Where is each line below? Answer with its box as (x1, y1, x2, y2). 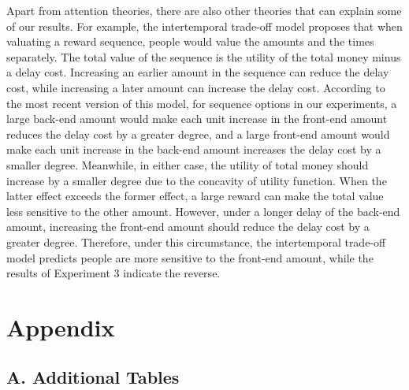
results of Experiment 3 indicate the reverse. (6, 265, 221, 281)
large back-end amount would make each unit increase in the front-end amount (6, 110, 388, 127)
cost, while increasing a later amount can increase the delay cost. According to (6, 79, 385, 95)
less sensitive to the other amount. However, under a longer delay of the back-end (6, 202, 400, 219)
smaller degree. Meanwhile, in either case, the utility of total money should (6, 156, 369, 173)
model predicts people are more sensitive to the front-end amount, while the (6, 249, 374, 266)
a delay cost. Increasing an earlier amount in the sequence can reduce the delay (6, 64, 389, 80)
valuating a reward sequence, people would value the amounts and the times (6, 33, 374, 50)
